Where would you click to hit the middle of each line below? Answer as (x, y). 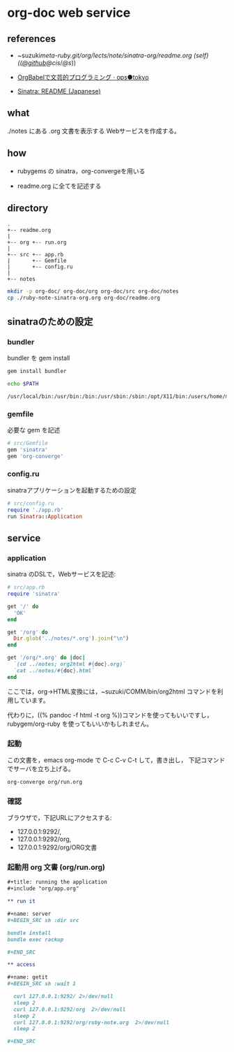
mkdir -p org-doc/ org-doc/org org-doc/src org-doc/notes (93, 291)
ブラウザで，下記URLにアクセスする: (60, 818)
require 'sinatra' (34, 594)
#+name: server (29, 914)
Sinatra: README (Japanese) (59, 91)
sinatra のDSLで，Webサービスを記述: (62, 574)
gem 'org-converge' (36, 456)
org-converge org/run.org (45, 782)
